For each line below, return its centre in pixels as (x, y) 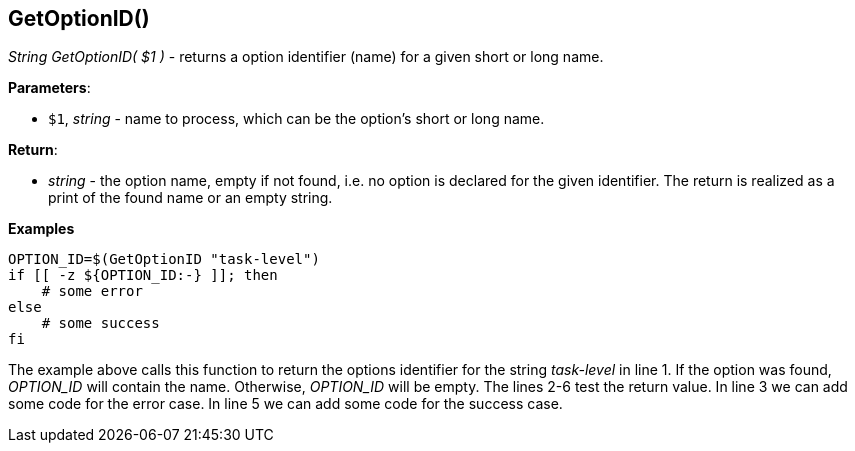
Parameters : (49, 88)
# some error (92, 291)
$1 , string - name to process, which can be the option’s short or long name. (296, 119)
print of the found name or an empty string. (190, 198)
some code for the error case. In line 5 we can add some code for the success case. (285, 404)
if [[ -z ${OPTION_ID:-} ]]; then (143, 275)
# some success (100, 323)
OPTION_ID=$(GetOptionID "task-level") (164, 259)
